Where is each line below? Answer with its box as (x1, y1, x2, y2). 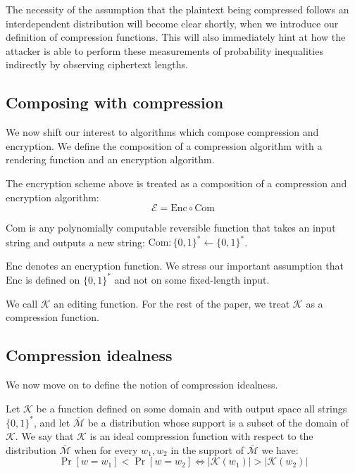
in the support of (170, 442, 244, 457)
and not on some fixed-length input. (114, 272, 270, 286)
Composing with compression (6, 92, 224, 113)
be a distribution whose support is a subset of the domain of (87, 415, 349, 429)
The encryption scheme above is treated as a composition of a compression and (6, 175, 347, 190)
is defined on (25, 272, 80, 286)
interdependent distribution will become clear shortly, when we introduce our (6, 15, 339, 30)
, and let (33, 415, 70, 429)
